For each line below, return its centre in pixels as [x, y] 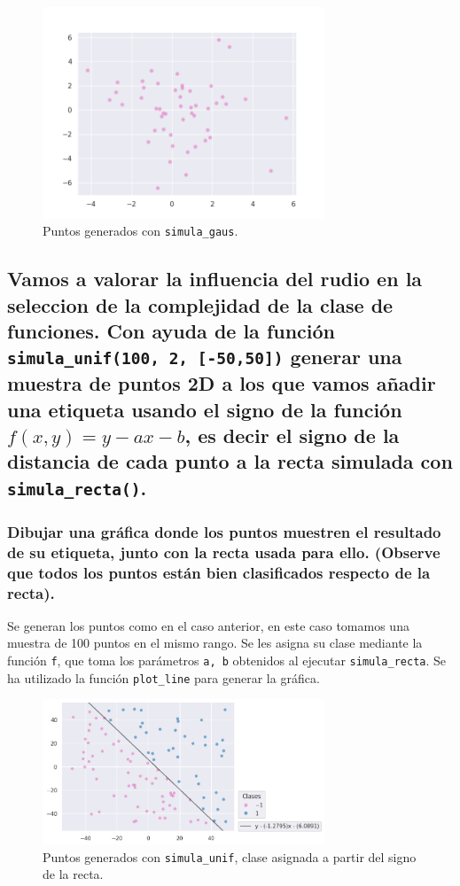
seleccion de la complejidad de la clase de [200, 304]
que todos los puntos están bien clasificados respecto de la [219, 572]
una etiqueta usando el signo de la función [205, 409]
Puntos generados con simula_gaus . [140, 231]
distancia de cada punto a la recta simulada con [230, 461]
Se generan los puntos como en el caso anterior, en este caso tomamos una [208, 625]
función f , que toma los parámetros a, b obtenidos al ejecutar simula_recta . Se [227, 660]
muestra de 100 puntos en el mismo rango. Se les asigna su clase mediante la [215, 643]
